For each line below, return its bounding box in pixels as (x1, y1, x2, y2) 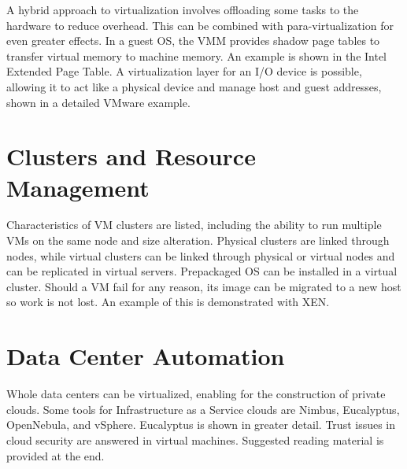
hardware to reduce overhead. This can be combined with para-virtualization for (6, 17, 394, 33)
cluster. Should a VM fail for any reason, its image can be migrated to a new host (6, 278, 401, 294)
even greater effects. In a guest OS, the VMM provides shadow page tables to (6, 32, 380, 49)
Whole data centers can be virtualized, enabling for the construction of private (6, 386, 386, 402)
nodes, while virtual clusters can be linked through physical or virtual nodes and (6, 247, 395, 264)
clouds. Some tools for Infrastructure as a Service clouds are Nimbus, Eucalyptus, (6, 401, 400, 417)
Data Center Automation (6, 340, 285, 372)
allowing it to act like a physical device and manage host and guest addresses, (6, 78, 382, 94)
